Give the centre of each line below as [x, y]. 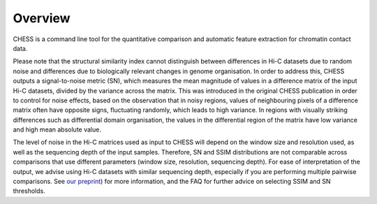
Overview [42, 18]
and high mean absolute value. [57, 130]
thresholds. [29, 191]
